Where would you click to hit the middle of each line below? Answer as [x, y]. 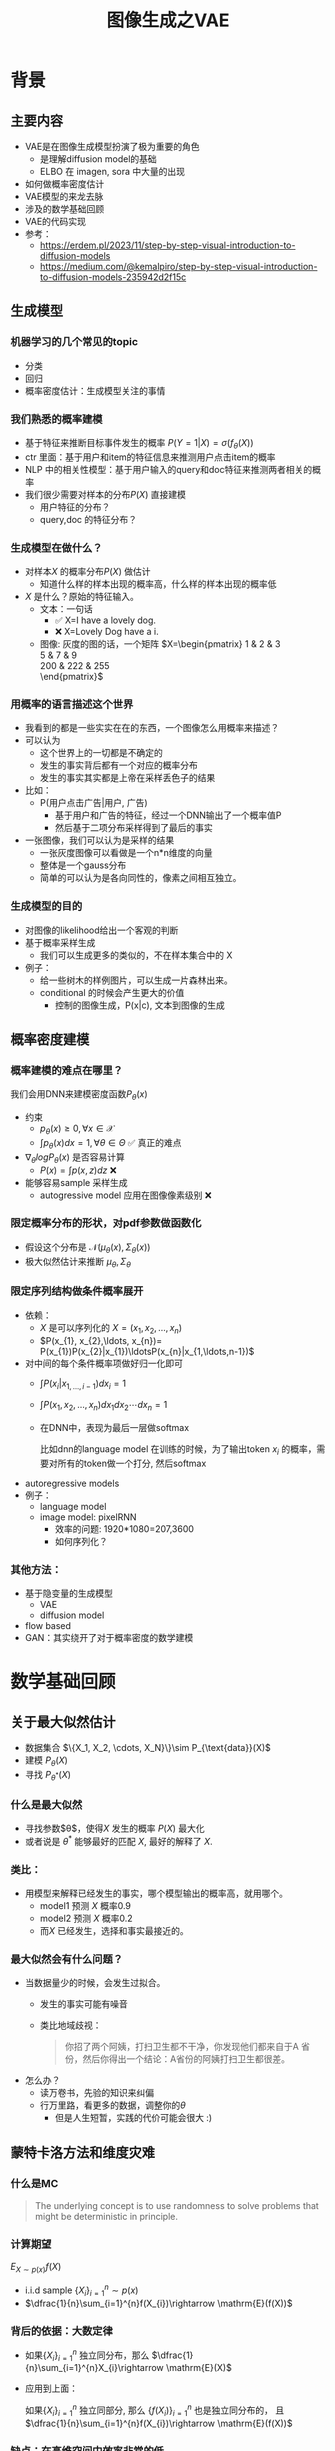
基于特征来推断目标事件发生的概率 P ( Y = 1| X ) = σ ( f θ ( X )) [139, 443]
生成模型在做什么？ [56, 548]
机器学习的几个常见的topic [74, 342]
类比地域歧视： [70, 2025]
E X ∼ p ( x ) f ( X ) [36, 2268]
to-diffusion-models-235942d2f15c [113, 277]
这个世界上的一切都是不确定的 [101, 753]
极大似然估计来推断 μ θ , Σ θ [78, 1262]
